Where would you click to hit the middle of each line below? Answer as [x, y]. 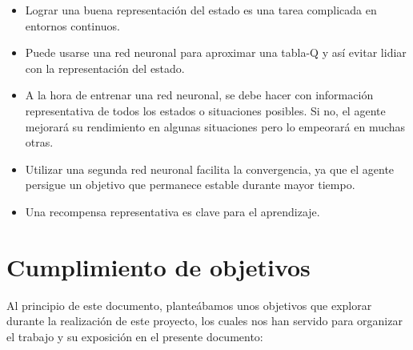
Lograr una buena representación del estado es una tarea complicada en [201, 10]
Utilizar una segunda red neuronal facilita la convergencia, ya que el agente [210, 169]
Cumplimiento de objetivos [158, 266]
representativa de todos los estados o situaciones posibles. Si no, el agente [205, 110]
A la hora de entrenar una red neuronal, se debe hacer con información [199, 95]
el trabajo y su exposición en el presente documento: [135, 336]
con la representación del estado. [105, 68]
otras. [39, 142]
